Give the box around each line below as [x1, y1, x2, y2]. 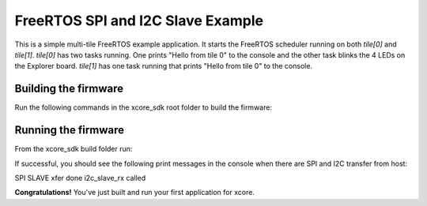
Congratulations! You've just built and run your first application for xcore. [14, 188, 255, 197]
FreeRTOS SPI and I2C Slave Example [14, 12, 264, 29]
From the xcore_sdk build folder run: [14, 144, 133, 154]
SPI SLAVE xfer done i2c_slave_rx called [14, 173, 146, 182]
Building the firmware [14, 82, 124, 96]
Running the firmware [14, 123, 124, 137]
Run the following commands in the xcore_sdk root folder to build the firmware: [14, 103, 273, 112]
